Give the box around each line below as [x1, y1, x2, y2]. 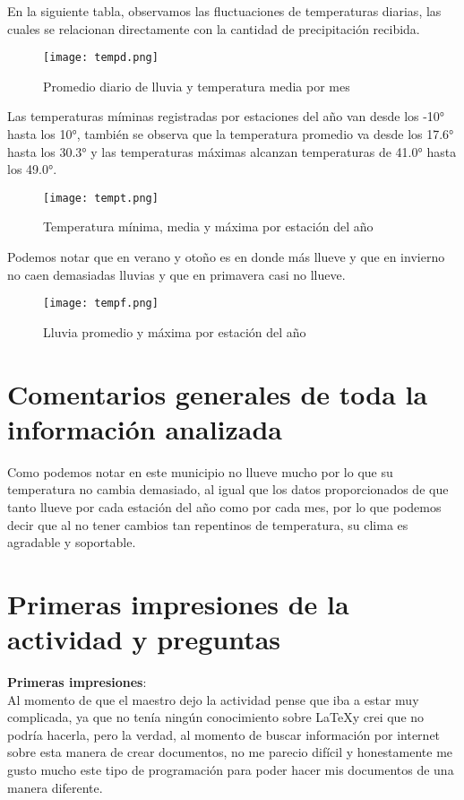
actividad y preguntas [7, 621, 281, 657]
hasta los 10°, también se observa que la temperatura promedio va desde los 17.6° [7, 125, 454, 143]
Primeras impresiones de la [7, 585, 349, 622]
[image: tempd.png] [43, 51, 159, 65]
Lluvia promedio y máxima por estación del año [43, 322, 306, 341]
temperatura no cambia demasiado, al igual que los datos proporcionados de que [7, 480, 449, 499]
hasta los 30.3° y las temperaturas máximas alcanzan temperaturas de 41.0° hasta [7, 142, 457, 161]
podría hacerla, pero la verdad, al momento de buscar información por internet [7, 725, 441, 743]
